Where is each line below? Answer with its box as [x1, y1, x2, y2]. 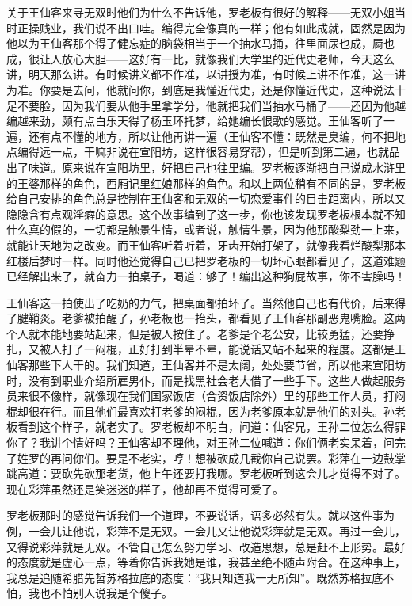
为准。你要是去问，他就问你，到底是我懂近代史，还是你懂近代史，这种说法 [6, 81, 395, 97]
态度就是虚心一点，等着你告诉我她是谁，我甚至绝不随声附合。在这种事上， [17, 554, 406, 570]
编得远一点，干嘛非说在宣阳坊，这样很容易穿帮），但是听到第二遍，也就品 [17, 143, 400, 160]
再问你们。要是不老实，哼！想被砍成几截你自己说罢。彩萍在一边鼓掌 [50, 449, 406, 466]
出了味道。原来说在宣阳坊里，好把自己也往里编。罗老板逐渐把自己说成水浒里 [6, 158, 406, 175]
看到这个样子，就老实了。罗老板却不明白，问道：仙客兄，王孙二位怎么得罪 [17, 418, 406, 435]
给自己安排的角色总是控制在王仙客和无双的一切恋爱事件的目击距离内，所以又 [6, 190, 406, 207]
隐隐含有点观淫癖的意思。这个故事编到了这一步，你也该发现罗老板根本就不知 [6, 205, 406, 222]
